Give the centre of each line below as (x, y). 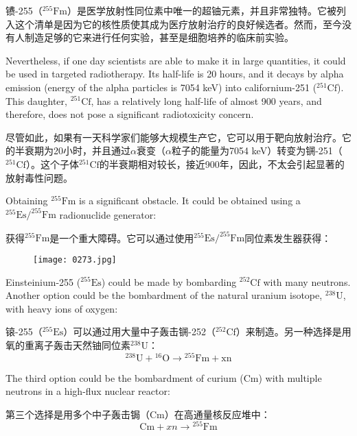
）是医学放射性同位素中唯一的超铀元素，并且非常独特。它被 (201, 10)
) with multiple (290, 377)
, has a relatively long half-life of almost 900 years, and (206, 100)
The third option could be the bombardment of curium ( (125, 377)
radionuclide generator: (108, 214)
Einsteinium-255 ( (43, 281)
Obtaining (27, 201)
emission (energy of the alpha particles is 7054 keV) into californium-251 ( (161, 87)
